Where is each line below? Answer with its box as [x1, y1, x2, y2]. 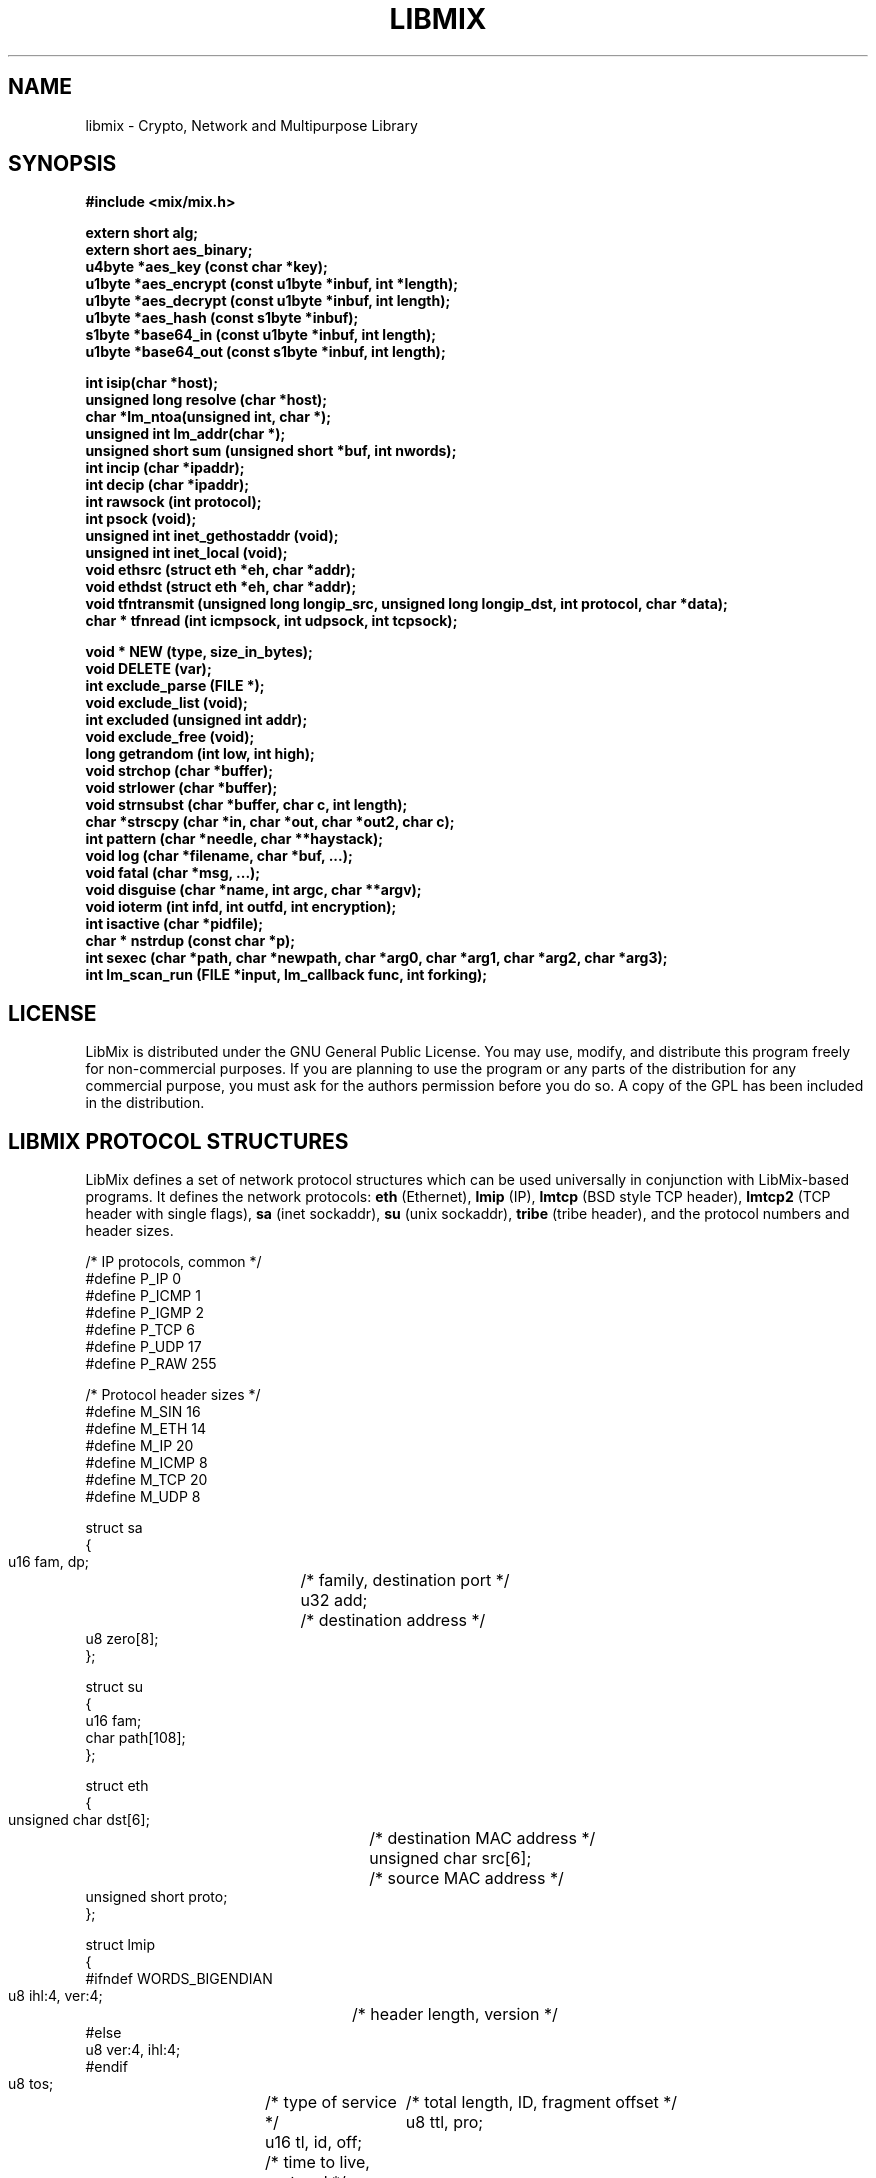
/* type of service [265, 2092, 397, 2113]
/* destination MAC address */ [369, 1828, 596, 1849]
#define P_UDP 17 [85, 1338, 202, 1356]
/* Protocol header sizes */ [85, 1386, 261, 1404]
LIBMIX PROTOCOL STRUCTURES [8, 1128, 349, 1154]
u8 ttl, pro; [405, 2112, 484, 2133]
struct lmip [85, 1936, 156, 1954]
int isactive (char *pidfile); [85, 915, 264, 933]
